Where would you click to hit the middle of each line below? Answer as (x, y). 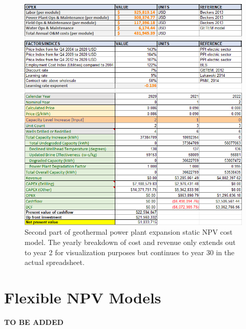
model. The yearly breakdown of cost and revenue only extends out (130, 242)
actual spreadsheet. (55, 262)
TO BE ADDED (34, 322)
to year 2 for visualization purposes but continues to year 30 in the (130, 252)
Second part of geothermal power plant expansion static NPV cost (129, 232)
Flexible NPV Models (83, 297)
